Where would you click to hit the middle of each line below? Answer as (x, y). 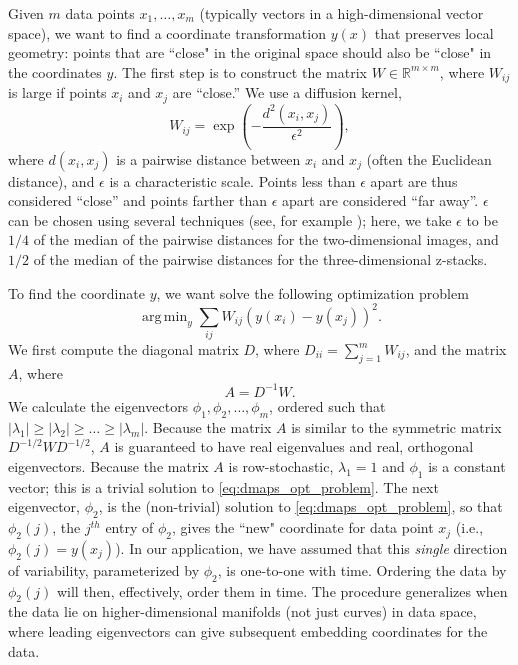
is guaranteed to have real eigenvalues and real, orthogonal (294, 446)
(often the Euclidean (429, 158)
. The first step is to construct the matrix (240, 71)
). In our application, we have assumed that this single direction (311, 547)
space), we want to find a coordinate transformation (167, 32)
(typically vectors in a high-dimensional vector (341, 13)
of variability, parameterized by (104, 569)
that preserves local (434, 32)
